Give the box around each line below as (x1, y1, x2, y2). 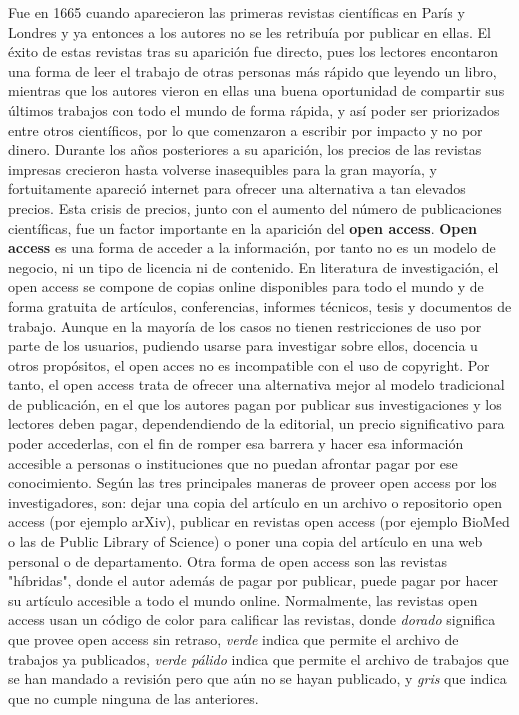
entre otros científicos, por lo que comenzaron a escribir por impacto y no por (8, 119, 483, 140)
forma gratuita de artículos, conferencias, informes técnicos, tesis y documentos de (8, 295, 512, 316)
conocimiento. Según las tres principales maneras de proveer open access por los (8, 472, 497, 493)
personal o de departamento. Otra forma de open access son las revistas (8, 550, 447, 571)
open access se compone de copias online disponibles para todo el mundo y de (8, 276, 484, 297)
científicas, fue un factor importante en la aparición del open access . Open (8, 217, 478, 238)
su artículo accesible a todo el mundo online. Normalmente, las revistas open (8, 589, 478, 610)
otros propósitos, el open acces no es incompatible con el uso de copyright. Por (8, 354, 490, 375)
